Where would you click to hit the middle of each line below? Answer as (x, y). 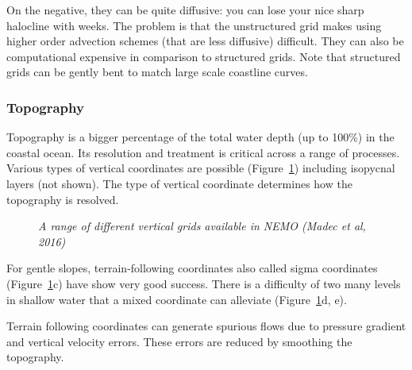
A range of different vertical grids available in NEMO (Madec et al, (202, 226)
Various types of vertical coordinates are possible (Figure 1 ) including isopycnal (201, 168)
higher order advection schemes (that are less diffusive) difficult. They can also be (205, 41)
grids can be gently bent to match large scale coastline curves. (157, 72)
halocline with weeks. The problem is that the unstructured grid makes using (194, 25)
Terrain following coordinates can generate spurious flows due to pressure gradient (206, 326)
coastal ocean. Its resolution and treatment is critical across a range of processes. (203, 152)
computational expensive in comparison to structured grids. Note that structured (204, 56)
